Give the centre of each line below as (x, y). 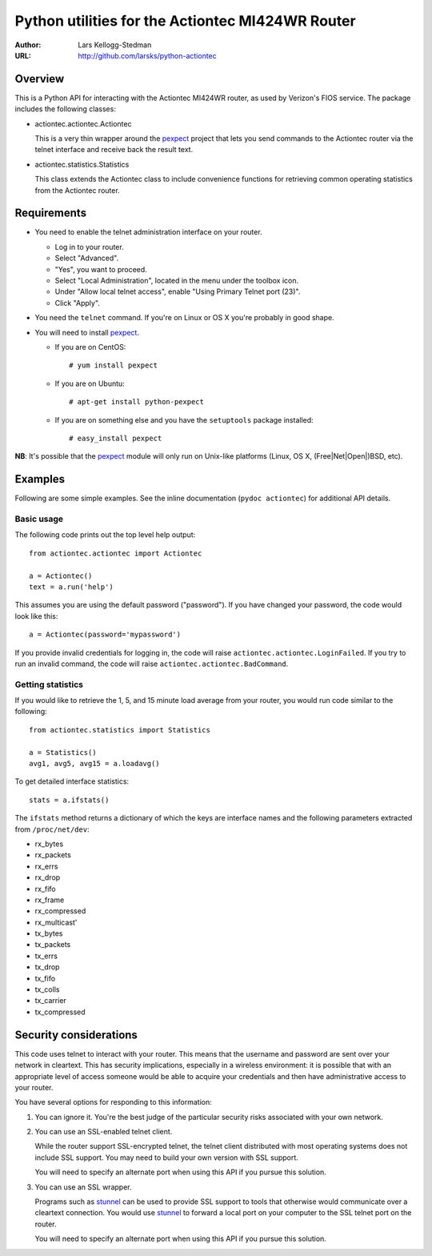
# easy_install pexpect (116, 438)
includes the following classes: (65, 109)
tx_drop (47, 967)
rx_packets (53, 855)
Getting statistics (49, 684)
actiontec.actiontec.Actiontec (83, 123)
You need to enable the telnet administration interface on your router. (149, 232)
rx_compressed (60, 911)
